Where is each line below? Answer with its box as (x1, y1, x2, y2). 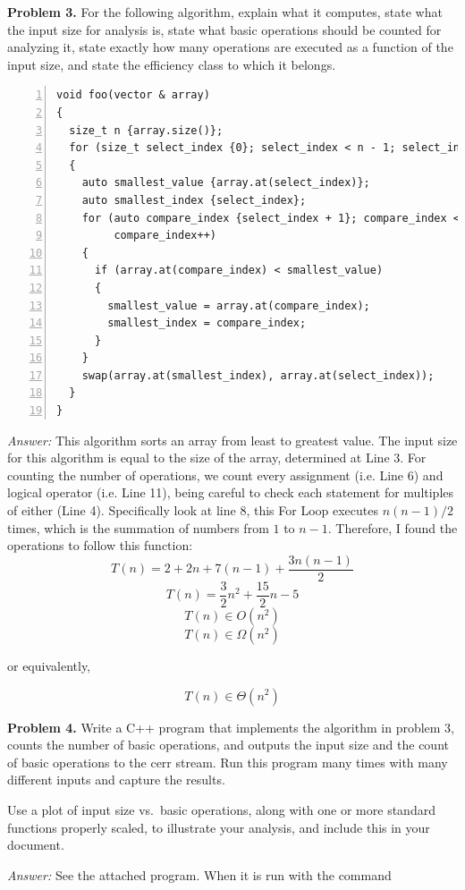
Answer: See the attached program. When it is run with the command (7, 865, 392, 884)
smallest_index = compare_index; (107, 317, 307, 330)
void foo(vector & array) (56, 89, 210, 102)
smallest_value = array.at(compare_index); (107, 299, 370, 312)
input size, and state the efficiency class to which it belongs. (7, 55, 336, 73)
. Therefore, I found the (327, 518, 458, 537)
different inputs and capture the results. (7, 770, 225, 789)
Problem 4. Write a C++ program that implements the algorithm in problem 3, (7, 717, 455, 736)
